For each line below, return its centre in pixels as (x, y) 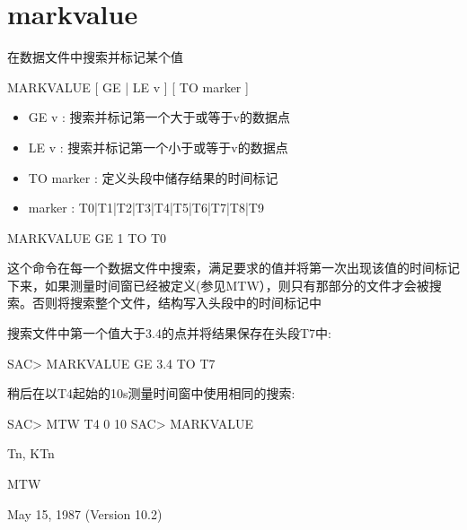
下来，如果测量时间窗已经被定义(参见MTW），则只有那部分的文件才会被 (218, 285)
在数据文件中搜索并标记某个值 (95, 57)
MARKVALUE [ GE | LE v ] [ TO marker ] (128, 87)
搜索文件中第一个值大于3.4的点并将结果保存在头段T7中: (169, 333)
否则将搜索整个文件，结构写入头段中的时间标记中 (176, 303)
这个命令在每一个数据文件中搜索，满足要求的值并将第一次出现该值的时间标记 (233, 268)
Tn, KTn (31, 453)
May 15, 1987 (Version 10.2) (85, 513)
